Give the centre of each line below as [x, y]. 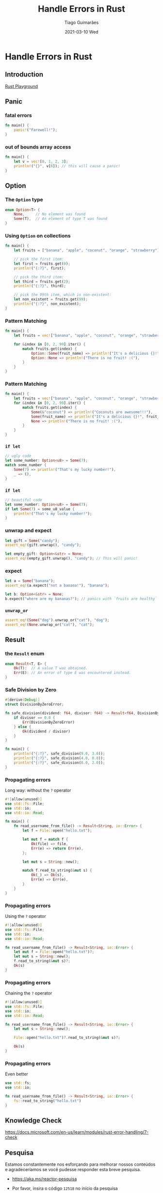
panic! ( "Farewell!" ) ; [35, 130]
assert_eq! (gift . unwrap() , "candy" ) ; [43, 545]
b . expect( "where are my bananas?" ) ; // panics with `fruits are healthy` [81, 599]
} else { [23, 727]
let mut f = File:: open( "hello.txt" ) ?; [54, 952]
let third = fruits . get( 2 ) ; [42, 281]
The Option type [24, 199]
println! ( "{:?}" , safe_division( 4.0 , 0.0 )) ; [59, 758]
